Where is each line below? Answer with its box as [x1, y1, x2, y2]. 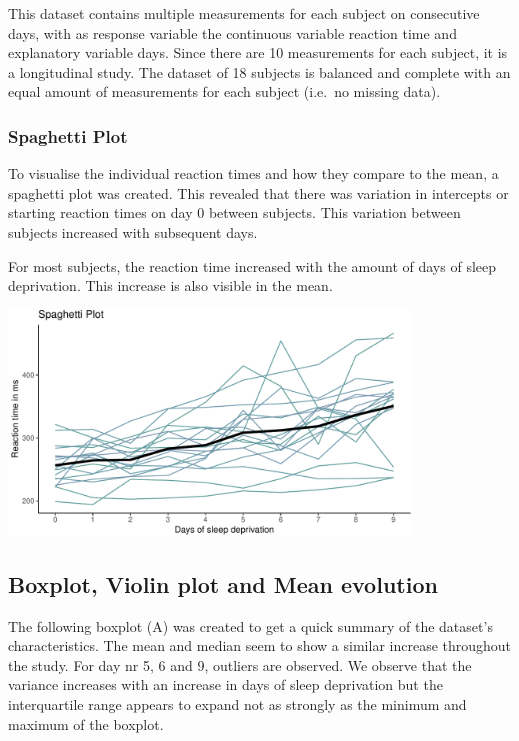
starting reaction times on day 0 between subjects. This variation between [8, 202, 461, 223]
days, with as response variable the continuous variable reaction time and [8, 22, 457, 43]
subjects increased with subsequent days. [8, 221, 258, 242]
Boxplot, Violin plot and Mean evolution [8, 568, 438, 599]
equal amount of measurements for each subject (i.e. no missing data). [8, 81, 441, 102]
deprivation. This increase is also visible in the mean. [8, 275, 333, 296]
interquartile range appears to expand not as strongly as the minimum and [8, 693, 467, 714]
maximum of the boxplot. [8, 713, 164, 734]
